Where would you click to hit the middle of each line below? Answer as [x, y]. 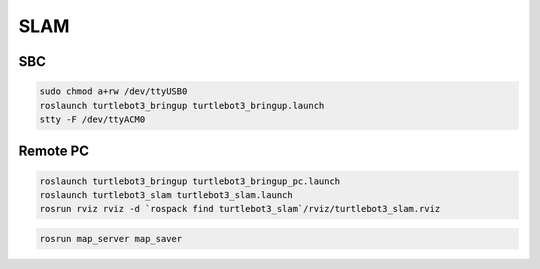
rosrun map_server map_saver [111, 238]
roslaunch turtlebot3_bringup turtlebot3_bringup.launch [182, 105]
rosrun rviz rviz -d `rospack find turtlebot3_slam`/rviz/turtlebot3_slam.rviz [240, 209]
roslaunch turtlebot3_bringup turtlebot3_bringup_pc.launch [190, 181]
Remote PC [54, 151]
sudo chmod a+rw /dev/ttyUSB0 [113, 91]
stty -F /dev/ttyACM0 [92, 119]
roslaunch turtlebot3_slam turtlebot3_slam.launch [166, 194]
